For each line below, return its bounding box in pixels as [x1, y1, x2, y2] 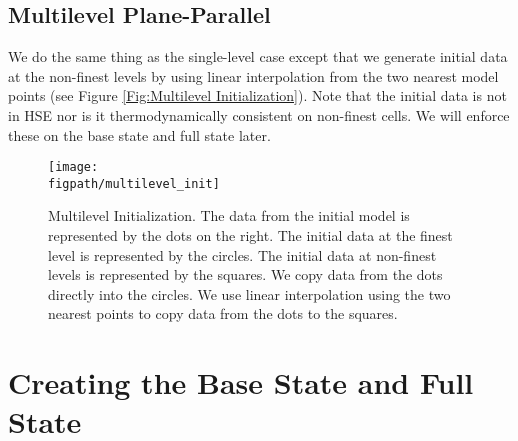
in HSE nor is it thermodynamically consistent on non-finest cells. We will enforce [8, 104, 510, 125]
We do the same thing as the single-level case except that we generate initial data [8, 46, 508, 67]
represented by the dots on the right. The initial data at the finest [48, 225, 453, 246]
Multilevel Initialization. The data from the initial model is [48, 205, 410, 226]
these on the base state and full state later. [8, 124, 271, 145]
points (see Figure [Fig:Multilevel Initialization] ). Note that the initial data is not [8, 85, 507, 106]
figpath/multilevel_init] [48, 176, 220, 191]
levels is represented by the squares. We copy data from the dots [48, 264, 443, 285]
